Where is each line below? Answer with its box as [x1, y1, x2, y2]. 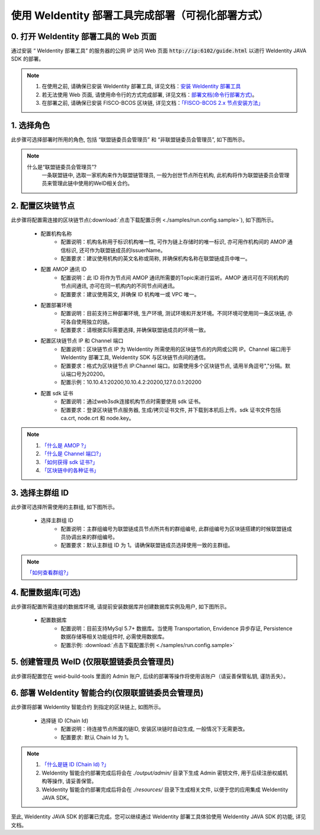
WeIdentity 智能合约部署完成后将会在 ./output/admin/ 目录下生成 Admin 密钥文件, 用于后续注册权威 [41, 769, 283, 776]
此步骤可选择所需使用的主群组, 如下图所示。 [11, 503, 118, 510]
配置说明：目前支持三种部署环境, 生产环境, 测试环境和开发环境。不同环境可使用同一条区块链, [60, 310, 286, 317]
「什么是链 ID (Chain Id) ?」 [41, 761, 110, 768]
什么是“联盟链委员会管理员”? [27, 163, 97, 170]
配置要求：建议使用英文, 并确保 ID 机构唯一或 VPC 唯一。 [60, 290, 200, 297]
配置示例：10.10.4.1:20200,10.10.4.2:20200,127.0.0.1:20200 [60, 379, 201, 386]
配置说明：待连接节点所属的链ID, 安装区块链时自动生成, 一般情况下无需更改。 [60, 725, 248, 732]
